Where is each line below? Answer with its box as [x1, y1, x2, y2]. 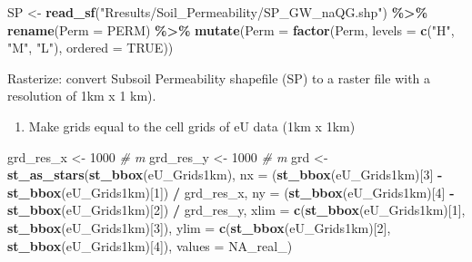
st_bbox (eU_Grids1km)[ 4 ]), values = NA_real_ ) [7, 236, 293, 255]
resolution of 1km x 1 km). [7, 86, 156, 105]
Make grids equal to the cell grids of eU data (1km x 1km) [28, 116, 356, 135]
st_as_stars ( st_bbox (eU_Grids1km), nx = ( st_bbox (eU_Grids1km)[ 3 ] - [7, 165, 443, 184]
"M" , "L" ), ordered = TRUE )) [7, 38, 174, 57]
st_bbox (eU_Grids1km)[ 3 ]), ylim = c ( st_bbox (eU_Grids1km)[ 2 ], [7, 218, 391, 237]
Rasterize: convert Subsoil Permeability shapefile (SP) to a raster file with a [7, 68, 431, 87]
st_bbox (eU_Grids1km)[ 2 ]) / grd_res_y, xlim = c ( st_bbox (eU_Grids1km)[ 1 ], [7, 200, 466, 219]
